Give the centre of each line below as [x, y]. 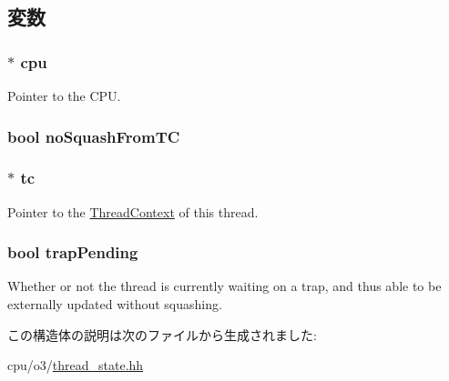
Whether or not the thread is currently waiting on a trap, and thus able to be [224, 286]
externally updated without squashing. [115, 304]
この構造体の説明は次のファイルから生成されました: [162, 334]
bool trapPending [73, 252]
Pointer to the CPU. [64, 95]
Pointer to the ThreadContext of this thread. [133, 211]
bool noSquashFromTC [94, 136]
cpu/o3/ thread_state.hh [76, 365]
